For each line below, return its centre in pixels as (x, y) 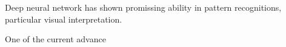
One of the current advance (55, 39)
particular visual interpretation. (64, 19)
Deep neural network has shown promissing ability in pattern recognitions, (143, 7)
